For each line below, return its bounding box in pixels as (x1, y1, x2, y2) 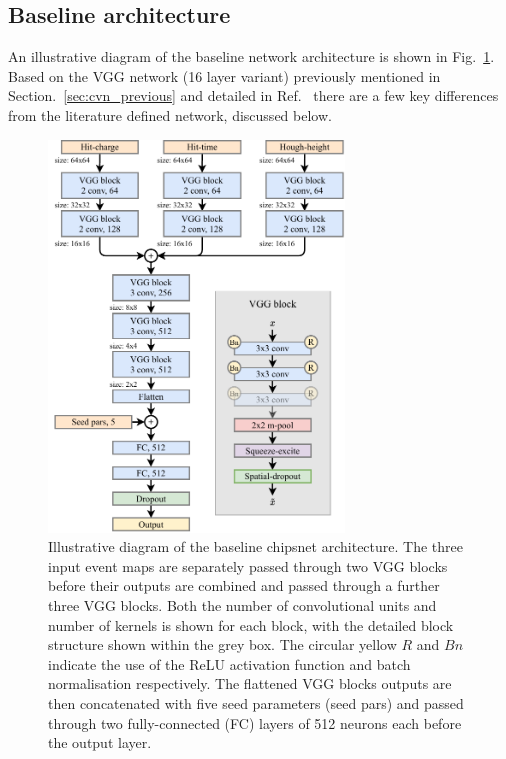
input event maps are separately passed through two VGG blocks (48, 555, 448, 576)
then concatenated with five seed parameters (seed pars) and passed (48, 692, 464, 713)
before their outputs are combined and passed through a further (48, 575, 440, 596)
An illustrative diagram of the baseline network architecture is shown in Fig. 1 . (8, 46, 495, 67)
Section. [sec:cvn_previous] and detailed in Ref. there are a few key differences (8, 85, 499, 106)
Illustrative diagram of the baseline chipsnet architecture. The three (48, 536, 463, 557)
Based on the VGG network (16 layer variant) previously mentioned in (8, 65, 441, 86)
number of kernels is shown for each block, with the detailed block (48, 614, 454, 635)
